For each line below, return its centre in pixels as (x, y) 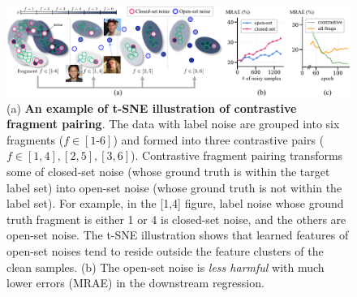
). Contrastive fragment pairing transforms (237, 155)
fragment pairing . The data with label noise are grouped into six (173, 124)
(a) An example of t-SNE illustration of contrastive (152, 108)
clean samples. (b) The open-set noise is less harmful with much (166, 267)
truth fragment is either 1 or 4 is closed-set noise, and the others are (176, 219)
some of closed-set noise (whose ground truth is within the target (168, 171)
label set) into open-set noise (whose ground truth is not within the (174, 187)
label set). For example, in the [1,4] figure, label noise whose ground (175, 203)
